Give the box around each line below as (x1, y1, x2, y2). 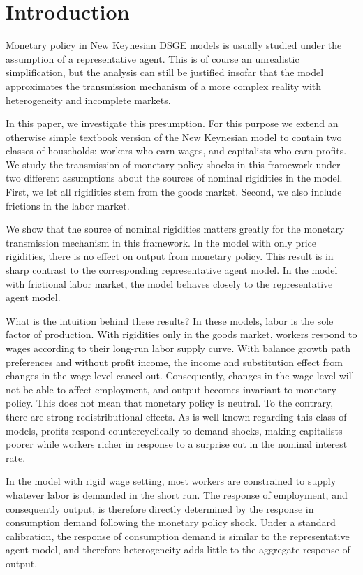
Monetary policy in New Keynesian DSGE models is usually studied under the (6, 38, 342, 52)
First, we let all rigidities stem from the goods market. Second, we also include (6, 184, 342, 199)
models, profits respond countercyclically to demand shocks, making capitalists (6, 423, 343, 437)
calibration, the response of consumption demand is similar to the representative (6, 528, 350, 543)
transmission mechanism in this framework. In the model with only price (6, 235, 317, 249)
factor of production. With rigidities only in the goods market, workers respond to (6, 327, 357, 342)
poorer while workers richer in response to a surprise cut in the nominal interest (6, 437, 348, 451)
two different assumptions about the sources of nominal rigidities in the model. (6, 170, 343, 185)
